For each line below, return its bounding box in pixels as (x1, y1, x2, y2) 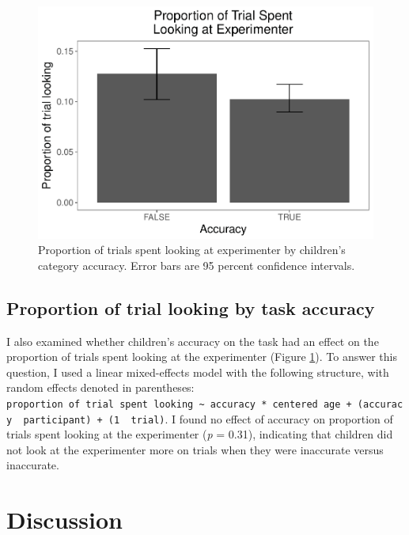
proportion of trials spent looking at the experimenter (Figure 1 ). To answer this (6, 348, 397, 365)
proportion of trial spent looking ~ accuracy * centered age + (6, 398, 352, 410)
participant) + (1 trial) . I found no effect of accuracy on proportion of (23, 410, 393, 427)
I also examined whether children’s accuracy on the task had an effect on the (6, 332, 379, 349)
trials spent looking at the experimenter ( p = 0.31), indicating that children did (6, 426, 393, 442)
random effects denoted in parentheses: (6, 379, 195, 396)
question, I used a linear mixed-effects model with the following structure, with (6, 363, 389, 380)
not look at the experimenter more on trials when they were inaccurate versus (6, 441, 384, 457)
